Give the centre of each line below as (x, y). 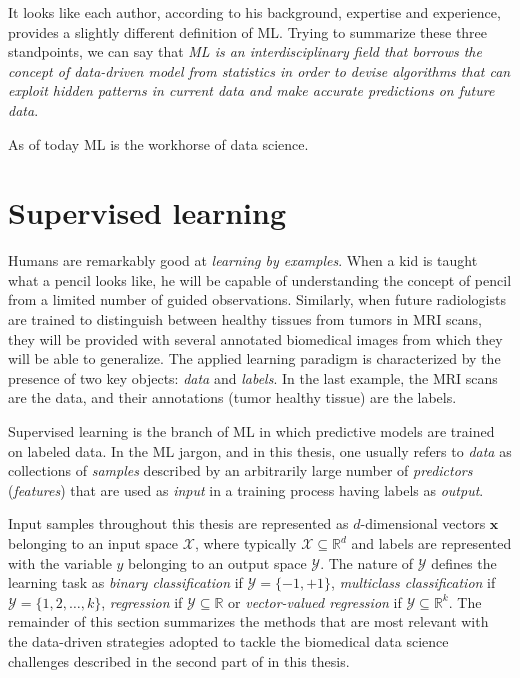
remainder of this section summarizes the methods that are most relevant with (248, 621)
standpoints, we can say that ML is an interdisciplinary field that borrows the (245, 51)
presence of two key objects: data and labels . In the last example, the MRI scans (253, 377)
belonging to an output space (217, 562)
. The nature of (367, 562)
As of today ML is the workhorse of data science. (158, 143)
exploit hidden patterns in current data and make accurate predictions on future (251, 90)
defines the (464, 562)
